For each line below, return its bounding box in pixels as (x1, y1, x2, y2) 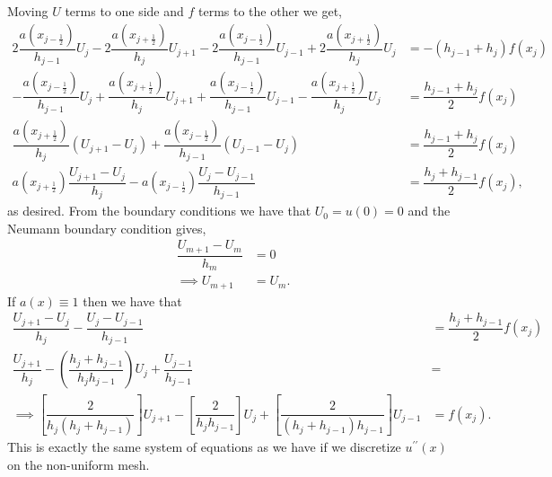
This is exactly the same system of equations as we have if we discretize (7, 437, 401, 456)
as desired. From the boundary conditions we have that (7, 201, 311, 220)
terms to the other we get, (198, 2, 342, 20)
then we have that (83, 291, 182, 310)
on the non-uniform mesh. (7, 455, 150, 473)
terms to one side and (65, 2, 184, 20)
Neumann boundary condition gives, (7, 218, 206, 237)
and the (407, 201, 451, 220)
